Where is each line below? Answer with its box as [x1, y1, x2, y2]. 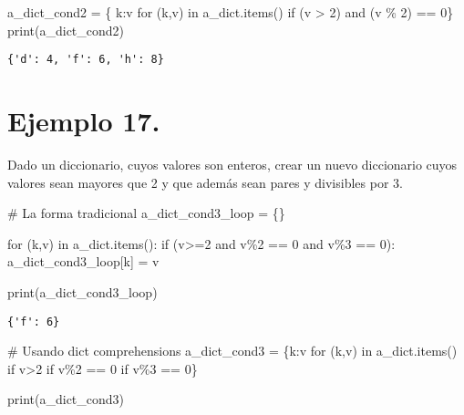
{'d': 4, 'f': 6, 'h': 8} [7, 53, 164, 67]
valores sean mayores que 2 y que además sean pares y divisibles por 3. [7, 172, 403, 192]
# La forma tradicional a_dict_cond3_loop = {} [7, 203, 285, 223]
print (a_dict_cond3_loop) [7, 282, 158, 301]
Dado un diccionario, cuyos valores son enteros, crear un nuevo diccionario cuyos [7, 154, 458, 173]
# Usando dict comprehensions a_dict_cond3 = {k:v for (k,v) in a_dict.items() [7, 341, 458, 360]
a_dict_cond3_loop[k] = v [7, 252, 160, 271]
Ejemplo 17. [7, 102, 160, 140]
